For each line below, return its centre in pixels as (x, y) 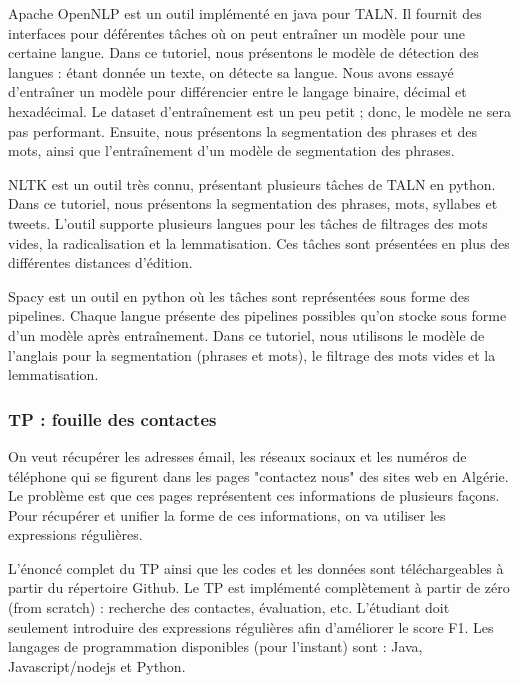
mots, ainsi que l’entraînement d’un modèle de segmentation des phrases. (231, 150)
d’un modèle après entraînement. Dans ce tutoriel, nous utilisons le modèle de (246, 334)
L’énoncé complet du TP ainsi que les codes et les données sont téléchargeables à (256, 567)
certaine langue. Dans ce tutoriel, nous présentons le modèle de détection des (243, 52)
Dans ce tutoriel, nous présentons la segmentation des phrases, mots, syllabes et (253, 203)
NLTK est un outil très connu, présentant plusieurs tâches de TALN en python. (252, 183)
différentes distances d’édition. (100, 262)
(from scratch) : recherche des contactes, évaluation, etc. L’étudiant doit (229, 607)
